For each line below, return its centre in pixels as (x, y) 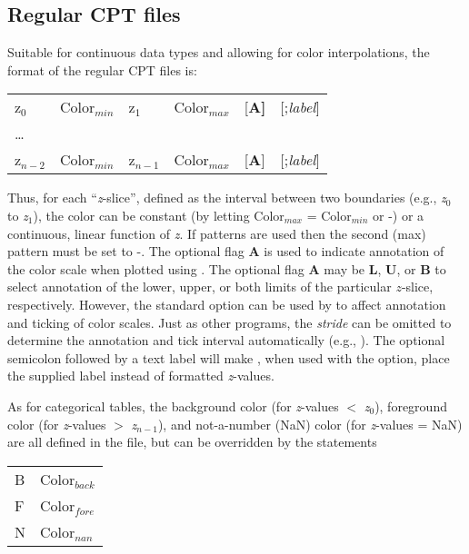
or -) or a (399, 215)
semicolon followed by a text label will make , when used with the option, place (229, 357)
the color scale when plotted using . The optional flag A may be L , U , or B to (227, 268)
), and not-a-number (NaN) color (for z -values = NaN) (310, 424)
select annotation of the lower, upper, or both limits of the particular (200, 287)
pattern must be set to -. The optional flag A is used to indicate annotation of (226, 251)
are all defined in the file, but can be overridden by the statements (192, 442)
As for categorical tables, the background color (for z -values (173, 406)
